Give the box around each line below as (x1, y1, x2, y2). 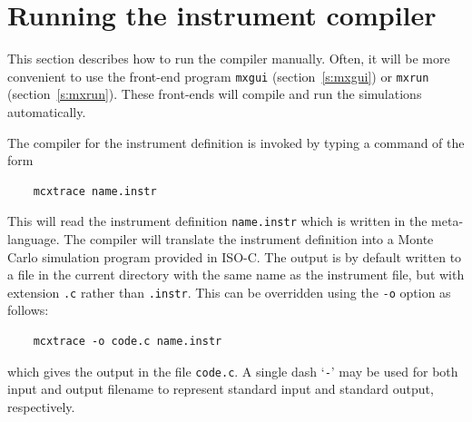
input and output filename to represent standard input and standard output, (7, 379, 434, 398)
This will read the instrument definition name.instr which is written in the (7, 211, 428, 231)
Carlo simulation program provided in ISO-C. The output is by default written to (7, 247, 462, 266)
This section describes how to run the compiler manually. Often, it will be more (7, 49, 450, 68)
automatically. (7, 102, 86, 121)
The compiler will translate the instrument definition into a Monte (64, 230, 434, 248)
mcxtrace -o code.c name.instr (33, 335, 222, 348)
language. (7, 230, 60, 248)
